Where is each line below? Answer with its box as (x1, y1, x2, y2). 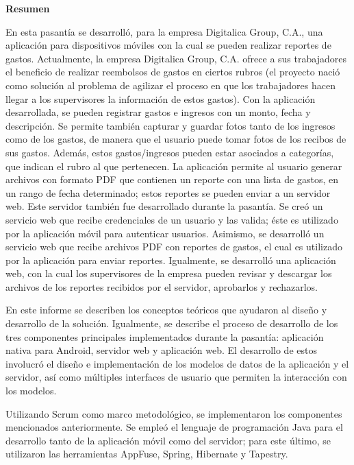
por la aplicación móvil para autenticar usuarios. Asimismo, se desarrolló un (5, 226, 325, 240)
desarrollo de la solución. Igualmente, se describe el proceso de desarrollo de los (5, 316, 338, 331)
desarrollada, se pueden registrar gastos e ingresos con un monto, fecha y (5, 105, 311, 119)
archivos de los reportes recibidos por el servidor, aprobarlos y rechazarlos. (5, 279, 318, 294)
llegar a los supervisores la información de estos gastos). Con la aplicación (5, 91, 316, 106)
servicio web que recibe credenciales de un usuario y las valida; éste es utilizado (5, 212, 338, 226)
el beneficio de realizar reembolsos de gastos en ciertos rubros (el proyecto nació (5, 64, 340, 79)
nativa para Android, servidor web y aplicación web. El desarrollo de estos (5, 343, 317, 357)
